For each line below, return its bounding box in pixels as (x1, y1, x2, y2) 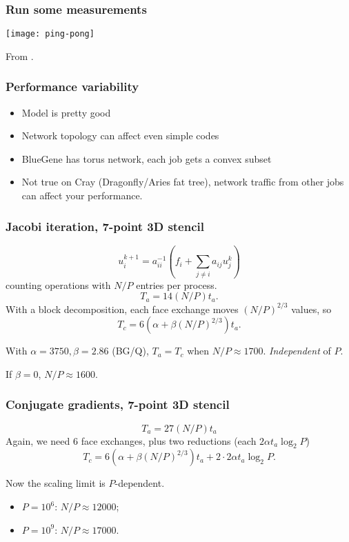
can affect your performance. (21, 188, 143, 203)
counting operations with (6, 277, 111, 292)
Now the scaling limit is (6, 476, 106, 490)
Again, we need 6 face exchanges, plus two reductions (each (6, 433, 257, 448)
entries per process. (136, 277, 217, 292)
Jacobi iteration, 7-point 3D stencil (6, 217, 204, 234)
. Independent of (263, 343, 331, 358)
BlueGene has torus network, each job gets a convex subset (21, 151, 272, 165)
